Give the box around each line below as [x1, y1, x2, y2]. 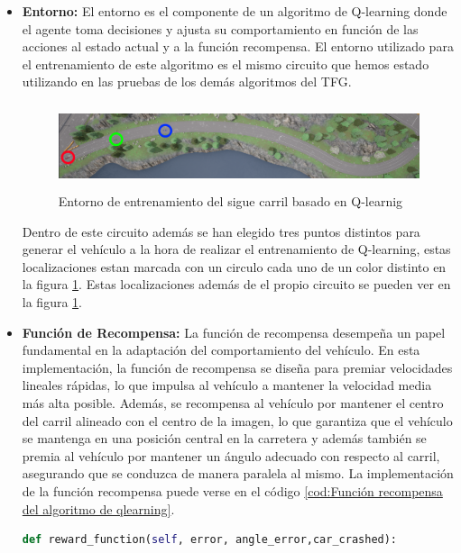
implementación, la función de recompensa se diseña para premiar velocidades [22, 358, 453, 376]
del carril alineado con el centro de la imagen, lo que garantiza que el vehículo [22, 411, 453, 430]
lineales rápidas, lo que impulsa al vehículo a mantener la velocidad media [22, 376, 432, 394]
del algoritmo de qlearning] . [22, 499, 175, 518]
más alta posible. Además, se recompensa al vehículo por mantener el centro [22, 393, 444, 412]
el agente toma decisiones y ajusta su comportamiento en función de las [22, 19, 419, 38]
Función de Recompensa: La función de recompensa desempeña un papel [22, 322, 446, 341]
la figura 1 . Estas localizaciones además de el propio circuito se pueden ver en [22, 275, 451, 294]
